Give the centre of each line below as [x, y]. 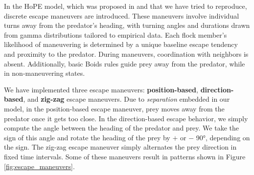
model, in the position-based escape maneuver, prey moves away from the [114, 108]
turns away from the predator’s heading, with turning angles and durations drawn [127, 25]
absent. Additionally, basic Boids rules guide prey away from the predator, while [125, 63]
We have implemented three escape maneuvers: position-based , [101, 89]
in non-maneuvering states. [45, 73]
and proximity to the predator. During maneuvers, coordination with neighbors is [126, 54]
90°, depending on [223, 137]
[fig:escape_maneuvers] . [39, 166]
